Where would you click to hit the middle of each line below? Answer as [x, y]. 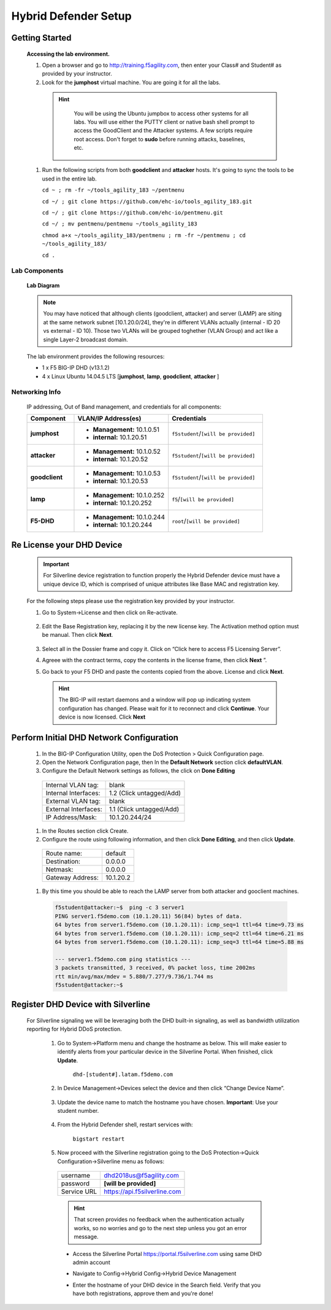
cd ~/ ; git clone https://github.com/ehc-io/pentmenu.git [133, 213]
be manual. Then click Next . [78, 635]
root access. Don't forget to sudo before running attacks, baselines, [159, 139]
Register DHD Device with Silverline [81, 1004]
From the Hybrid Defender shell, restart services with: [125, 1125]
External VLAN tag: [73, 801]
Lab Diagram [43, 285]
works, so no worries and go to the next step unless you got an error [161, 1228]
